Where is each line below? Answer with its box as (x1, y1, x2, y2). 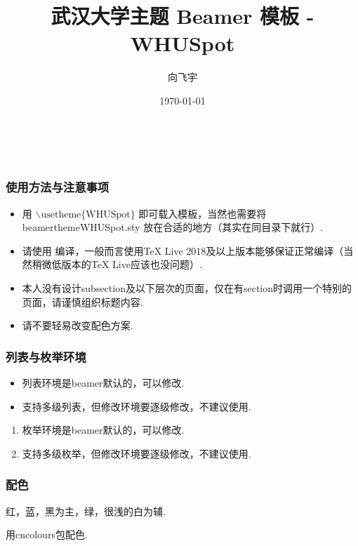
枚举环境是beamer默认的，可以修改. (22, 422, 185, 437)
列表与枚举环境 (6, 347, 86, 365)
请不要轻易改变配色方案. (22, 318, 133, 333)
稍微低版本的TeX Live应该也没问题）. (32, 257, 202, 272)
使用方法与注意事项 (6, 178, 110, 196)
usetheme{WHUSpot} (41, 209, 135, 220)
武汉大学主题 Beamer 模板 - (51, 1, 314, 30)
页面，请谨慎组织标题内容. (22, 294, 143, 309)
